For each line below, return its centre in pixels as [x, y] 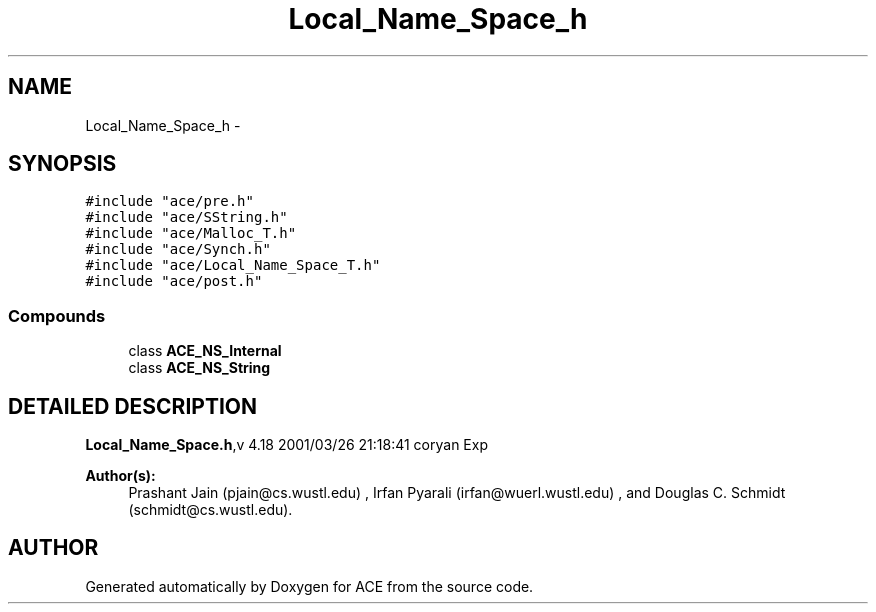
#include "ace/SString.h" [186, 217]
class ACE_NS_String [199, 368]
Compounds [57, 315]
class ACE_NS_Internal [205, 351]
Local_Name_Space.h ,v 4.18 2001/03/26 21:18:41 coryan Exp [286, 445]
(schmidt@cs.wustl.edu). [210, 510]
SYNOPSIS [62, 164]
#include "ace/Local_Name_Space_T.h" [233, 265]
